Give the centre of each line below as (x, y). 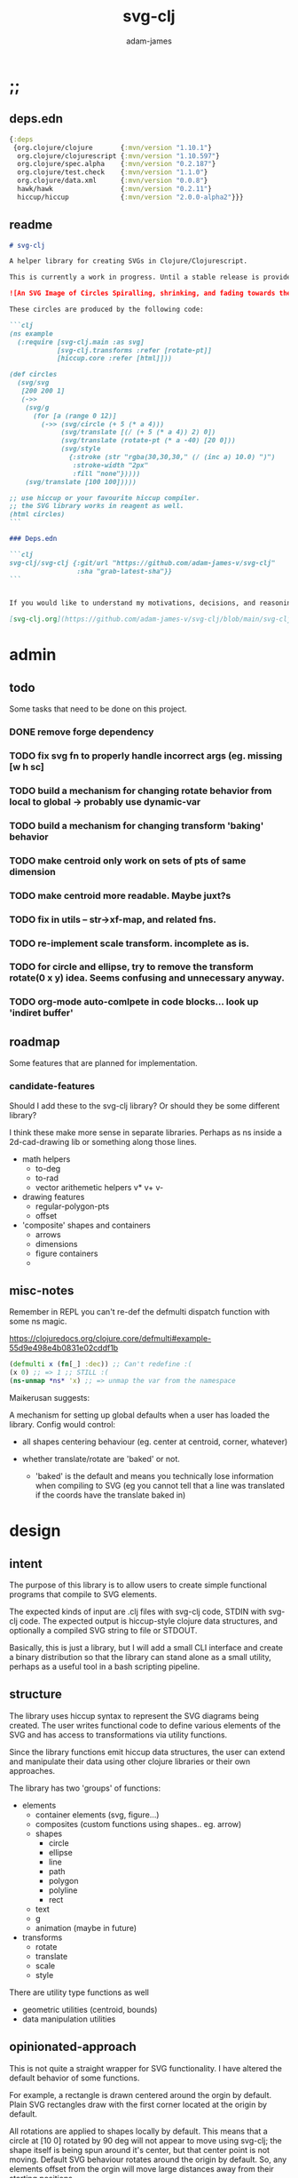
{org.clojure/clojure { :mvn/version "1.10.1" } (113, 147)
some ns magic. (38, 1322)
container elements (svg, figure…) (97, 1815)
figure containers (67, 1253)
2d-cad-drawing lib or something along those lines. (103, 1141)
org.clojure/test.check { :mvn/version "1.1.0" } (113, 172)
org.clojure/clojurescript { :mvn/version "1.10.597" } (118, 156)
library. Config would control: (63, 1424)
